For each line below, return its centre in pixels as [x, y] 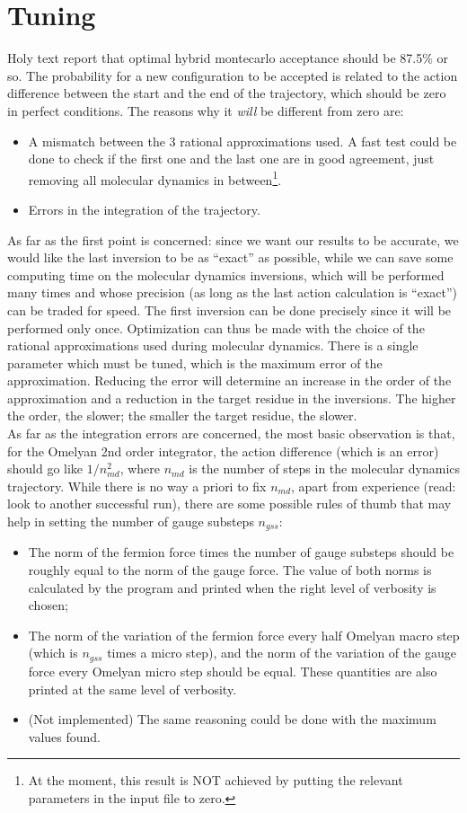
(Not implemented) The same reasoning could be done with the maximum [232, 719]
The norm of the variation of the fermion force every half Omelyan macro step [244, 635]
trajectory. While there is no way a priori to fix [137, 486]
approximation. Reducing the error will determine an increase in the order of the [229, 380]
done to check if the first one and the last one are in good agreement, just [231, 159]
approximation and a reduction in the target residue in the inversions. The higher [232, 398]
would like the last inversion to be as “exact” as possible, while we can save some [230, 257]
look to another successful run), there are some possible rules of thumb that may [229, 504]
